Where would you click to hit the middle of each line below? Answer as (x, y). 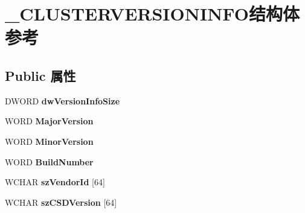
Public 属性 (40, 75)
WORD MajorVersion (49, 121)
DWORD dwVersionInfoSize (63, 100)
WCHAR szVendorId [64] (55, 182)
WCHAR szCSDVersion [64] (61, 202)
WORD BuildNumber (49, 161)
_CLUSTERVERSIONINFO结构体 (152, 14)
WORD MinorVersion (49, 141)
